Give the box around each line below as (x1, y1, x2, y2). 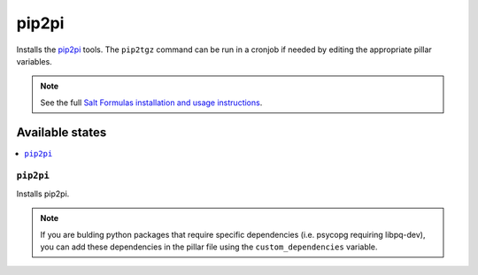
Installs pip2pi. (16, 188, 70, 199)
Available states (16, 125, 107, 140)
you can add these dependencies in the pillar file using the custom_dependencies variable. (40, 241, 378, 252)
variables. (16, 56, 52, 66)
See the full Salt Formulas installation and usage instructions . (40, 97, 263, 108)
